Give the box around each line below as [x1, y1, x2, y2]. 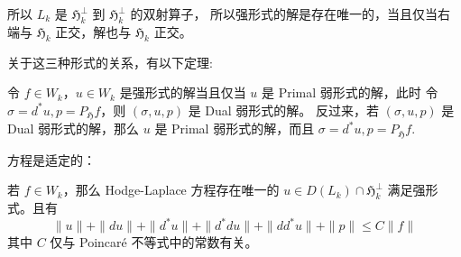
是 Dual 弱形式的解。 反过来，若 [188, 100, 379, 119]
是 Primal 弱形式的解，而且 [154, 119, 315, 138]
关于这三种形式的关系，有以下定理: [7, 52, 213, 71]
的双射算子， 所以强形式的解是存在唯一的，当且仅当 [130, 5, 438, 23]
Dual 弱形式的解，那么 [7, 119, 140, 138]
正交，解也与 [55, 22, 132, 41]
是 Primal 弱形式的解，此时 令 [261, 83, 438, 102]
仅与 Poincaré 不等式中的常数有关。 [50, 233, 258, 252]
